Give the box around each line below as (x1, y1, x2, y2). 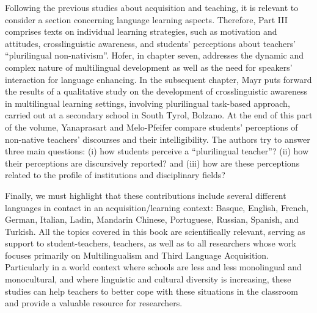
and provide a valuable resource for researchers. (5, 297, 183, 309)
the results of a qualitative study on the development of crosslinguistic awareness (5, 85, 307, 98)
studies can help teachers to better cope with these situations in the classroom (5, 284, 298, 297)
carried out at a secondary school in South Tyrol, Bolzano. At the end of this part (5, 109, 313, 121)
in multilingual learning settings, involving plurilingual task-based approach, (5, 96, 290, 109)
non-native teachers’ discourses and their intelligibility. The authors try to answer (5, 132, 310, 145)
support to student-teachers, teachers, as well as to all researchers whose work (5, 237, 296, 250)
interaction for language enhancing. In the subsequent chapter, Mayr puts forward (5, 73, 312, 85)
